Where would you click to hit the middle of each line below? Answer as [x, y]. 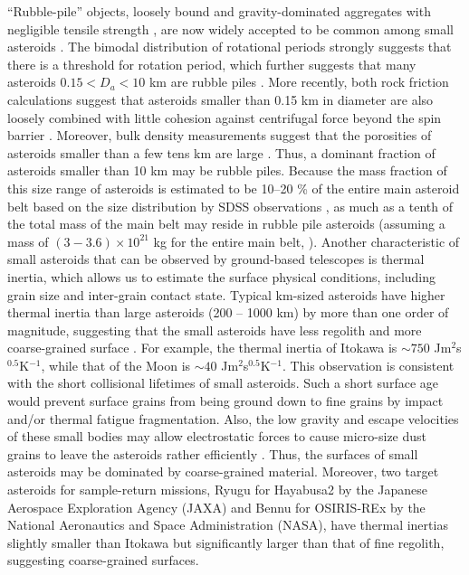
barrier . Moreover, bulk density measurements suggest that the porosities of [220, 135]
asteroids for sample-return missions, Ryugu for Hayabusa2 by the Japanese [217, 490]
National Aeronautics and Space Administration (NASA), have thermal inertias [228, 525]
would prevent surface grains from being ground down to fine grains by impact [225, 401]
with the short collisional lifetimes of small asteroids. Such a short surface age [223, 383]
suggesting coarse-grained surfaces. [103, 560]
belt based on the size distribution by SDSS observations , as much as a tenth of [230, 206]
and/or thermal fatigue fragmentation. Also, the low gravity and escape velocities [233, 418]
